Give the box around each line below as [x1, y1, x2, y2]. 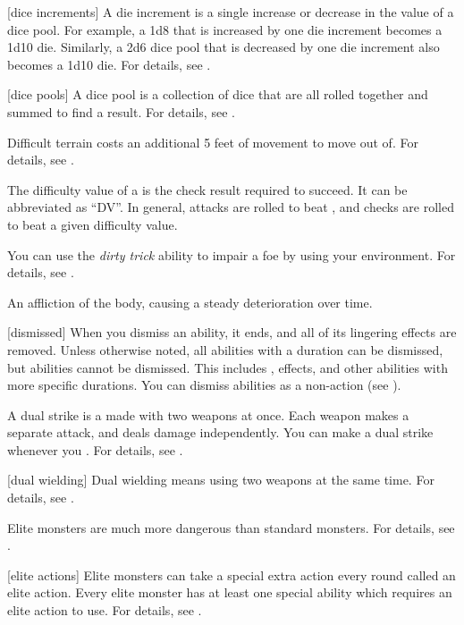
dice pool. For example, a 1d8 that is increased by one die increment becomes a [7, 20, 443, 38]
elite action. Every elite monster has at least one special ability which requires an [7, 583, 452, 602]
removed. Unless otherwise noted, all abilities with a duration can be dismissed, [7, 340, 443, 359]
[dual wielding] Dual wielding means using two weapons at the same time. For [7, 470, 434, 489]
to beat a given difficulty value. [7, 215, 178, 233]
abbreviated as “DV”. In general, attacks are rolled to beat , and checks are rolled [7, 198, 454, 216]
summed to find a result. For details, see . [7, 102, 235, 121]
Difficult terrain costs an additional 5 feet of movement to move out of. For [7, 132, 418, 151]
